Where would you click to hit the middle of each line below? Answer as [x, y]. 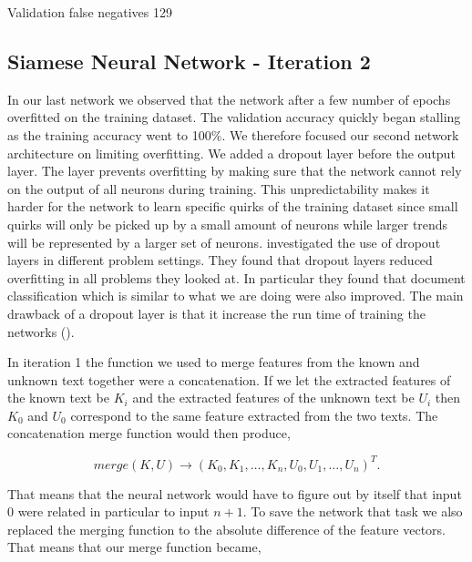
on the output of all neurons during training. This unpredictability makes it [219, 188]
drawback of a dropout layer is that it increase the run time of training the [216, 313]
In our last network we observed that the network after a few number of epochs [229, 99]
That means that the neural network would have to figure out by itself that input [235, 493]
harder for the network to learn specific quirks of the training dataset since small [233, 206]
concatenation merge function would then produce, [149, 433]
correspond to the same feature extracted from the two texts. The [254, 415]
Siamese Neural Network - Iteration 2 [189, 61]
